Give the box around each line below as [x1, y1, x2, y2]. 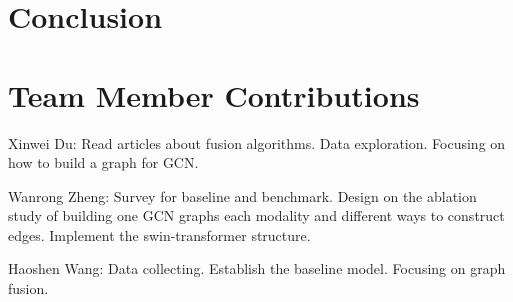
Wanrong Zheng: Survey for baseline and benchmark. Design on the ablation [8, 185, 477, 206]
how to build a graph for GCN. [8, 152, 199, 173]
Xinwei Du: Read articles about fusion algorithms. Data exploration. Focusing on [8, 132, 506, 153]
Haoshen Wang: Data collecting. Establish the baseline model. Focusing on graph [8, 258, 506, 279]
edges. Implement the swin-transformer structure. [8, 224, 311, 245]
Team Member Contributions [8, 74, 420, 115]
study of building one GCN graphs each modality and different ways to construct [8, 205, 505, 226]
